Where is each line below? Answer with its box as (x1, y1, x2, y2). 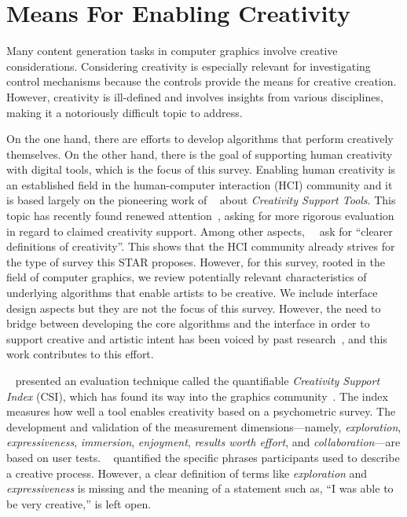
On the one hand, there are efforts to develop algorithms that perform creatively (6, 130, 394, 147)
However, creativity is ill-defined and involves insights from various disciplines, (6, 88, 383, 104)
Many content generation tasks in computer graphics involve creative (6, 42, 338, 59)
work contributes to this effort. (6, 346, 154, 362)
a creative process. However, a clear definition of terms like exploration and (6, 464, 368, 481)
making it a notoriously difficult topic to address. (6, 104, 243, 120)
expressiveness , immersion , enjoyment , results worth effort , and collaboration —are (6, 434, 401, 450)
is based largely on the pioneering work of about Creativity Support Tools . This (6, 192, 396, 208)
